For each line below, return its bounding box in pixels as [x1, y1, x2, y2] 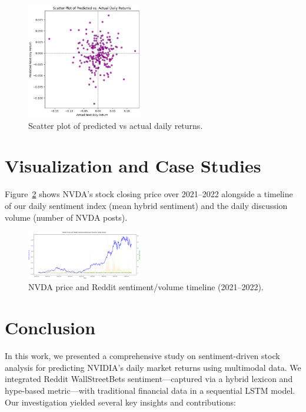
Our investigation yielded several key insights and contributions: [5, 396, 236, 408]
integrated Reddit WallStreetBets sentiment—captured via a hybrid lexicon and [5, 373, 293, 385]
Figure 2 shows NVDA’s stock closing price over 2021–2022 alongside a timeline [5, 188, 293, 200]
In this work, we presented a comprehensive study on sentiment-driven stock [5, 350, 280, 362]
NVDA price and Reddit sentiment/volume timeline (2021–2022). [28, 281, 264, 293]
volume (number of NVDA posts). [5, 211, 128, 223]
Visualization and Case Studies [5, 154, 261, 178]
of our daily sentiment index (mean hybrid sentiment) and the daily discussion [5, 200, 288, 211]
